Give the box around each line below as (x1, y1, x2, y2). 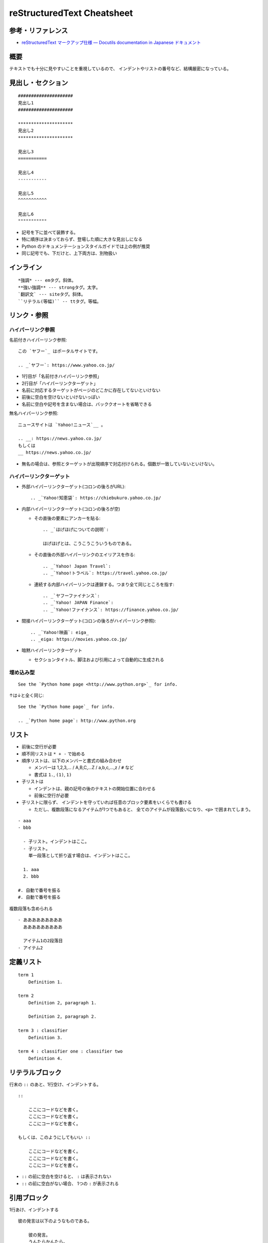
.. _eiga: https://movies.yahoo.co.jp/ (30, 636, 128, 642)
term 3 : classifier (18, 1028, 68, 1034)
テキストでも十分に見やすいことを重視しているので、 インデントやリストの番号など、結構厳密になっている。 (9, 65, 232, 72)
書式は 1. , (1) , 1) (34, 771, 72, 778)
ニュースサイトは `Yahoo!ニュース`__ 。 (18, 422, 106, 428)
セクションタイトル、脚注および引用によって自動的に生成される (34, 656, 164, 662)
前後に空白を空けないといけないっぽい (21, 394, 100, 400)
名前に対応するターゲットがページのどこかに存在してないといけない (21, 387, 161, 393)
